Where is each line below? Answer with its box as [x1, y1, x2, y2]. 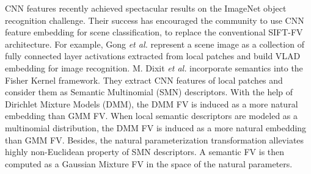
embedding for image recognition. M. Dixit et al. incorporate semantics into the [5, 61, 303, 74]
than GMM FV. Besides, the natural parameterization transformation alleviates [5, 133, 304, 146]
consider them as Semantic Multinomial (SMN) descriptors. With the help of [5, 85, 293, 98]
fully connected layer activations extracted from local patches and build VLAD [5, 49, 301, 62]
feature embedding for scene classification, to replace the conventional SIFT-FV [5, 26, 303, 38]
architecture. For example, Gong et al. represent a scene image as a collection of [5, 37, 304, 50]
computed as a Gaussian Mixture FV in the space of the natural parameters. [5, 157, 293, 170]
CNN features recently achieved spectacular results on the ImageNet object [5, 2, 287, 14]
